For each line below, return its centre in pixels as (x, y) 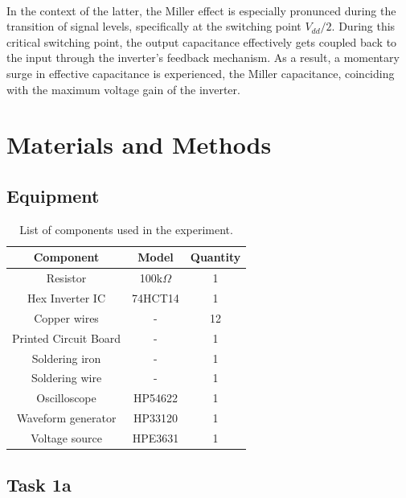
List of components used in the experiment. (126, 229)
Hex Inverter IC (66, 298)
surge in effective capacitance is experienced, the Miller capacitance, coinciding (201, 73)
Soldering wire (66, 378)
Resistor (66, 278)
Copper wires (66, 317)
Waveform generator (66, 418)
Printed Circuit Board (67, 337)
